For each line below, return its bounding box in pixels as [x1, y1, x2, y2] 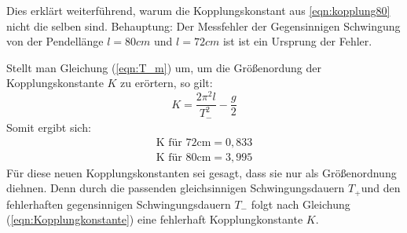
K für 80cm [156, 151, 211, 163]
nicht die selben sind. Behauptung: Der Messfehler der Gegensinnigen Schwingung [6, 17, 401, 34]
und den [361, 180, 401, 196]
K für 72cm [156, 137, 211, 148]
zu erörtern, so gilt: [120, 75, 213, 91]
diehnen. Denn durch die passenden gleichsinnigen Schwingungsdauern [6, 180, 345, 196]
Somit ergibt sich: [6, 118, 91, 135]
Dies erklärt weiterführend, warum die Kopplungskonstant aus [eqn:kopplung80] [6, 2, 390, 18]
